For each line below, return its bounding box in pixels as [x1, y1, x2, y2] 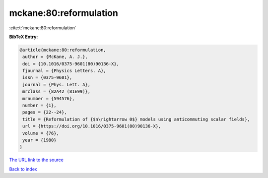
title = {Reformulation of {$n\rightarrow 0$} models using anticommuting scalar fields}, [22, 117, 250, 122]
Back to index [9, 166, 37, 172]
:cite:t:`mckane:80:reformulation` [9, 25, 76, 31]
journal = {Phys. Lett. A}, [22, 82, 91, 87]
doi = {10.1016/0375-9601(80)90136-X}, [22, 61, 119, 66]
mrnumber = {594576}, [22, 96, 75, 101]
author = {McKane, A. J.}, [22, 54, 88, 59]
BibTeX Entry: [9, 34, 38, 40]
